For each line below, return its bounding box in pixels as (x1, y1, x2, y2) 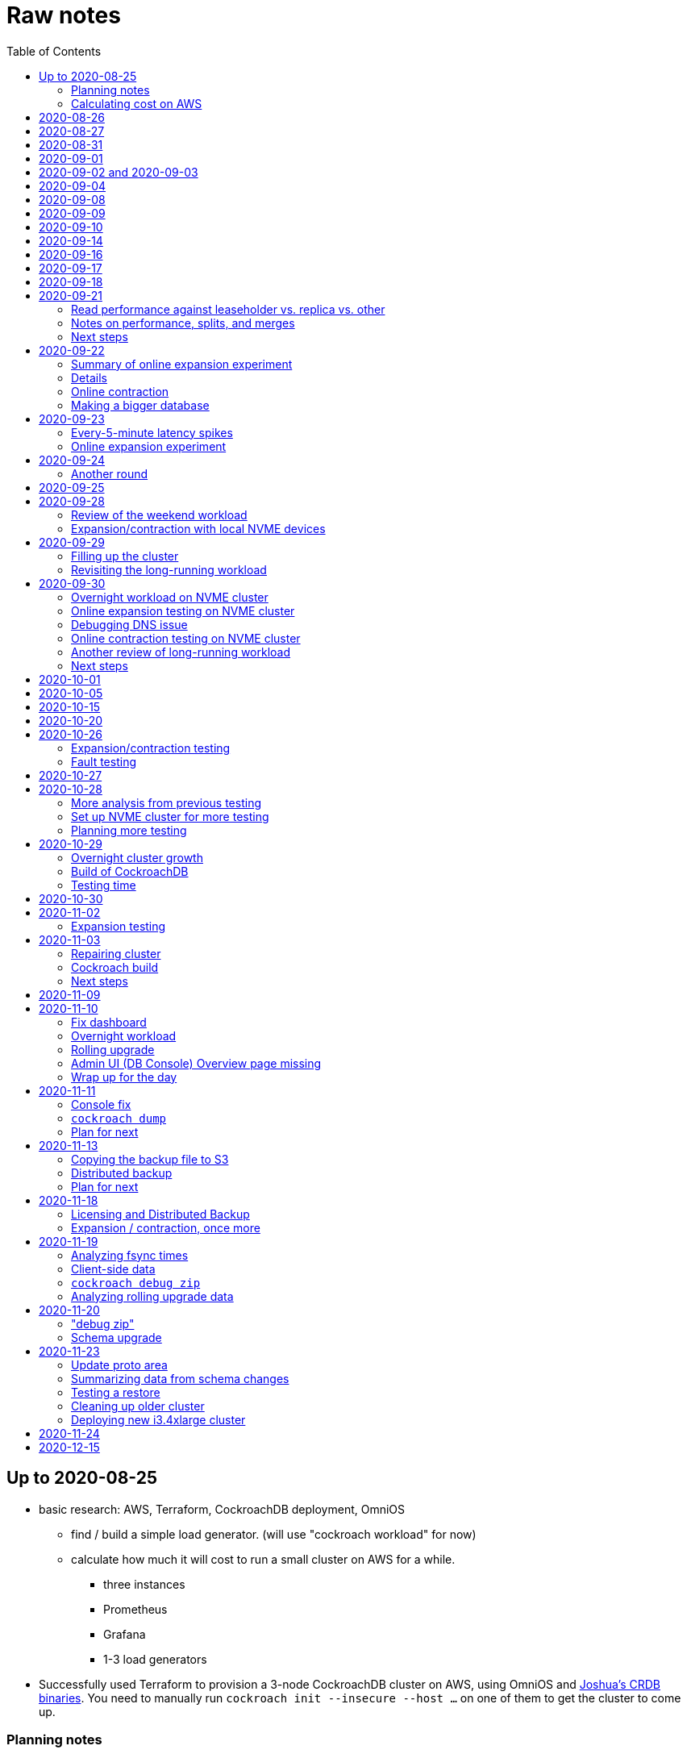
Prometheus (103, 1602, 168, 1616)
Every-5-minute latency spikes (71, 425, 233, 440)
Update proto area (71, 1357, 168, 1372)
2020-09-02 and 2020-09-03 (39, 165, 198, 179)
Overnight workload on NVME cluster (71, 590, 269, 604)
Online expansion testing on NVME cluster (71, 603, 295, 618)
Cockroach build (71, 960, 159, 974)
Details (71, 370, 107, 385)
